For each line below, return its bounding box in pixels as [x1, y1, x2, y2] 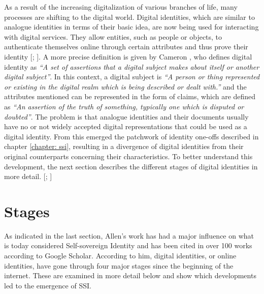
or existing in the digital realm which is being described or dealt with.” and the [4, 81, 247, 92]
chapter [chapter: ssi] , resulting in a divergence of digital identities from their [4, 141, 244, 152]
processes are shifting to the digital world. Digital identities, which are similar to [4, 11, 255, 22]
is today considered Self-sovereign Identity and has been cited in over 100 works [4, 240, 252, 251]
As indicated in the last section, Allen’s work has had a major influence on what [4, 230, 254, 241]
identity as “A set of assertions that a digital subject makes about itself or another [4, 61, 259, 72]
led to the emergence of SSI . [4, 280, 91, 290]
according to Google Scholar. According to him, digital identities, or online [4, 250, 237, 260]
